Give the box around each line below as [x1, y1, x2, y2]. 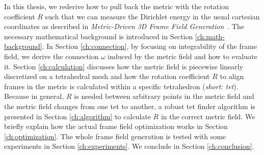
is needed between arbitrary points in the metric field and [74, 91, 254, 101]
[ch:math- [195, 31, 225, 41]
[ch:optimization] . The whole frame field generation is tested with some [4, 131, 226, 141]
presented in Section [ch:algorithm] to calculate [4, 111, 151, 121]
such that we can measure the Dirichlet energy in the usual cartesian [45, 11, 260, 21]
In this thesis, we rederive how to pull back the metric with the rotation [4, 1, 229, 11]
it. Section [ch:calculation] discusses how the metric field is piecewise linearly [4, 61, 244, 71]
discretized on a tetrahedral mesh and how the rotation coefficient [4, 71, 210, 82]
